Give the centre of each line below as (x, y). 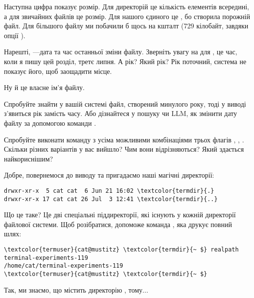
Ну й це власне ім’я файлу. (44, 87)
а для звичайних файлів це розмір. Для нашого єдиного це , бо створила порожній (127, 16)
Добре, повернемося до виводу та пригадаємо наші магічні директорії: (109, 175)
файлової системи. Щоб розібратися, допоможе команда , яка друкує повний (118, 224)
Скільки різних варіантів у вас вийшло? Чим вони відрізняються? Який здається (124, 149)
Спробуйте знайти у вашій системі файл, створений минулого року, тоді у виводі (125, 103)
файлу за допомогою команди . (50, 123)
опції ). (15, 35)
